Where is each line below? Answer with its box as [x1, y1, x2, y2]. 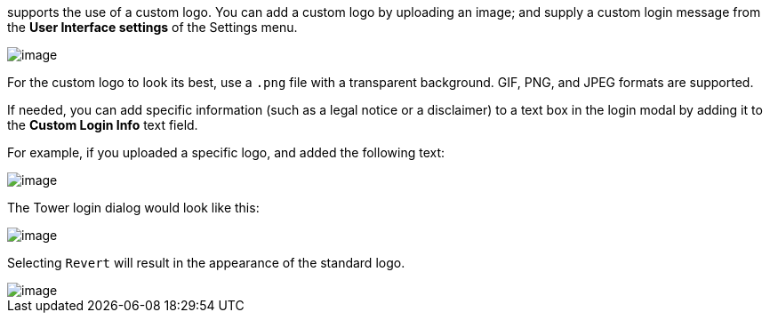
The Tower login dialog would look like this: [7, 200, 260, 215]
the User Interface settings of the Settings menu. [7, 20, 298, 35]
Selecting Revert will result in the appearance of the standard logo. [7, 255, 405, 270]
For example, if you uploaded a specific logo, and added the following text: [7, 145, 445, 160]
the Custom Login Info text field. [7, 117, 198, 132]
